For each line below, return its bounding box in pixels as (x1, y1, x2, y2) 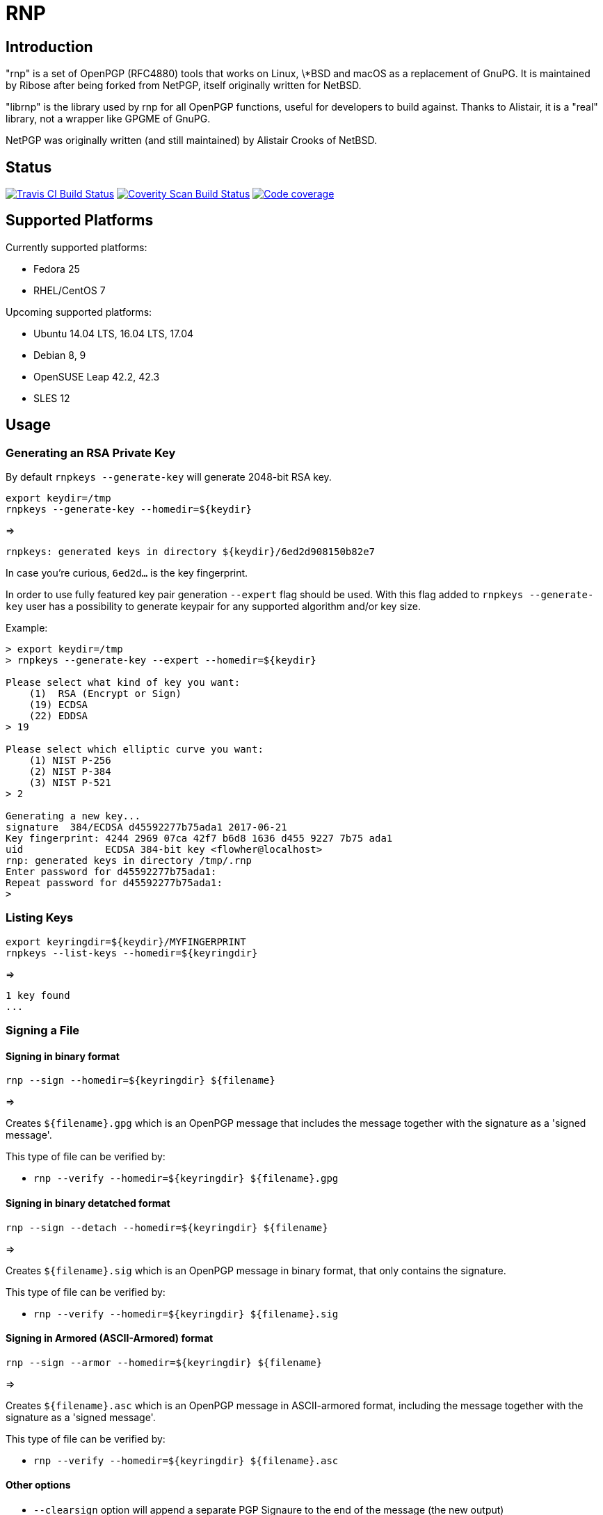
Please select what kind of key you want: (6, 677, 241, 689)
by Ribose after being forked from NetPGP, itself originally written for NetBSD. (6, 79, 362, 92)
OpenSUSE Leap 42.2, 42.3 (33, 370, 160, 383)
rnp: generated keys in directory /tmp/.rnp (6, 855, 252, 867)
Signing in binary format (6, 1050, 120, 1062)
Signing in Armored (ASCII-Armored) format (6, 1332, 214, 1345)
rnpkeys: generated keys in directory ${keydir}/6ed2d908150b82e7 (6, 546, 376, 558)
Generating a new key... (6, 810, 140, 822)
